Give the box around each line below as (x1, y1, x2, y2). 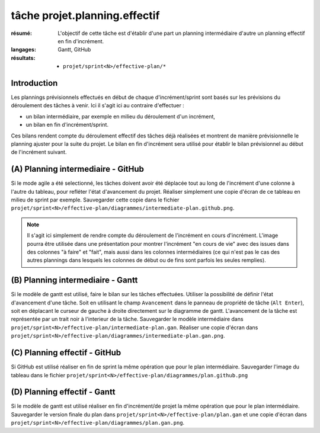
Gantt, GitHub (57, 46, 91, 53)
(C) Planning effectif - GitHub (11, 348, 121, 358)
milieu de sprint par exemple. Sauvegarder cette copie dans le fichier (11, 196, 180, 204)
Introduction (11, 78, 58, 88)
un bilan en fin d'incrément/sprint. (25, 121, 109, 129)
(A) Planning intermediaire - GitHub (11, 164, 145, 174)
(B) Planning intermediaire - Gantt (11, 275, 138, 286)
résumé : (11, 30, 33, 37)
